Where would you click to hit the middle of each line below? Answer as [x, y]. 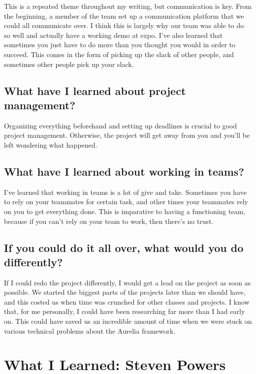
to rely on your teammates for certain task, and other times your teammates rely [126, 202]
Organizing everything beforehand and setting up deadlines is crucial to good [120, 125]
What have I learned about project [95, 90]
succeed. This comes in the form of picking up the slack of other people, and [119, 54]
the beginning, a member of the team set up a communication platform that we [124, 16]
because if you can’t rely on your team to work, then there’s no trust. [109, 221]
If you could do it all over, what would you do [124, 247]
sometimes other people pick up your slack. [69, 64]
